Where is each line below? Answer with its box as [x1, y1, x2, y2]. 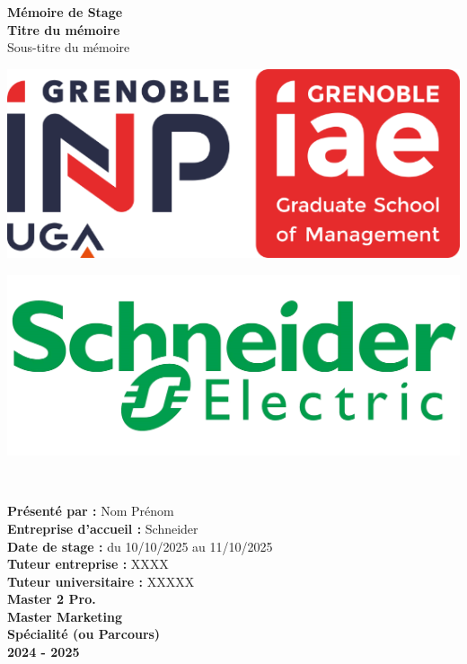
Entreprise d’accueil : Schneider [7, 518, 198, 537]
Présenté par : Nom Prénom [7, 501, 174, 520]
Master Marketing [7, 606, 123, 625]
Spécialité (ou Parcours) [7, 624, 161, 643]
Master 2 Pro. [7, 589, 96, 608]
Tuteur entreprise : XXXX [7, 554, 169, 573]
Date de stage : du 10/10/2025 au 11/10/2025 [7, 536, 273, 555]
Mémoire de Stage [7, 3, 123, 21]
